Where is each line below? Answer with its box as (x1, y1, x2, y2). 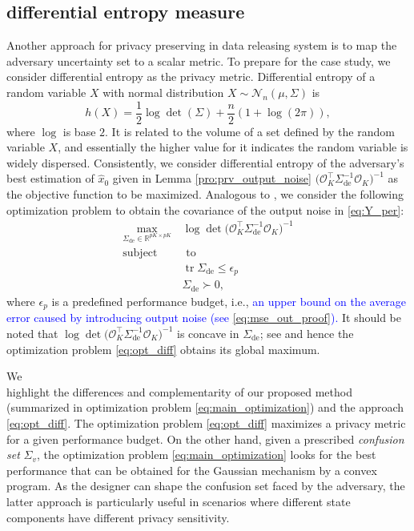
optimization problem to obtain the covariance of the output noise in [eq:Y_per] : (6, 201, 404, 218)
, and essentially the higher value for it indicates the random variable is (58, 139, 408, 155)
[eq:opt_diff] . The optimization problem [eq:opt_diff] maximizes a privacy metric (6, 414, 406, 431)
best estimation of (6, 170, 94, 187)
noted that (6, 324, 58, 341)
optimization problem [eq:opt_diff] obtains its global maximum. (6, 340, 320, 357)
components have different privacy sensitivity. (6, 509, 230, 525)
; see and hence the (259, 324, 354, 341)
